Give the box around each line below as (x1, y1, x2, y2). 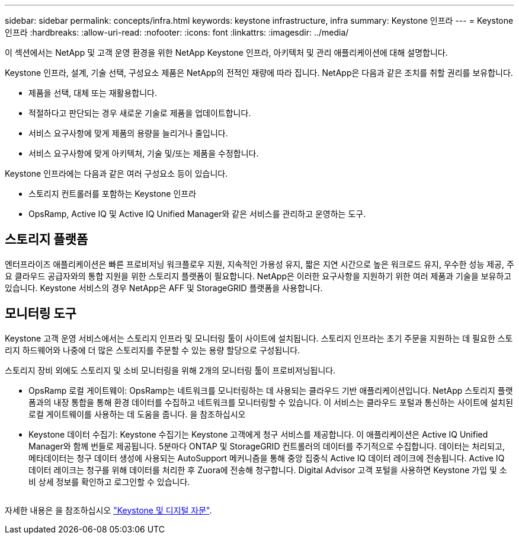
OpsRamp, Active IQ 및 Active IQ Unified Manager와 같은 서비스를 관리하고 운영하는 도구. (28, 209, 366, 219)
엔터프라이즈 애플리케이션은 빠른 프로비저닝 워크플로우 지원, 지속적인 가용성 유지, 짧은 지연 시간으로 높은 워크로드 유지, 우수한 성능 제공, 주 (5, 259, 514, 269)
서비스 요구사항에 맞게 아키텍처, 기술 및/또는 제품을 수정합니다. (28, 148, 259, 158)
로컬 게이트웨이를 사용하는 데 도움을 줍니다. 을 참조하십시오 (28, 409, 246, 419)
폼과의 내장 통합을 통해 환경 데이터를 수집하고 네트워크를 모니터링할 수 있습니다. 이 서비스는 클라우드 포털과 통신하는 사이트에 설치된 (28, 397, 514, 407)
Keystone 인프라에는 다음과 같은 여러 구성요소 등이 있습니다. (5, 168, 228, 178)
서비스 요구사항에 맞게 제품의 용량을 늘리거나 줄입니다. (28, 128, 228, 138)
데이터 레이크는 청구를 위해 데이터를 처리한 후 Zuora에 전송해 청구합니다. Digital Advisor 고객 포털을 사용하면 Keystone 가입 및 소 (28, 464, 507, 475)
